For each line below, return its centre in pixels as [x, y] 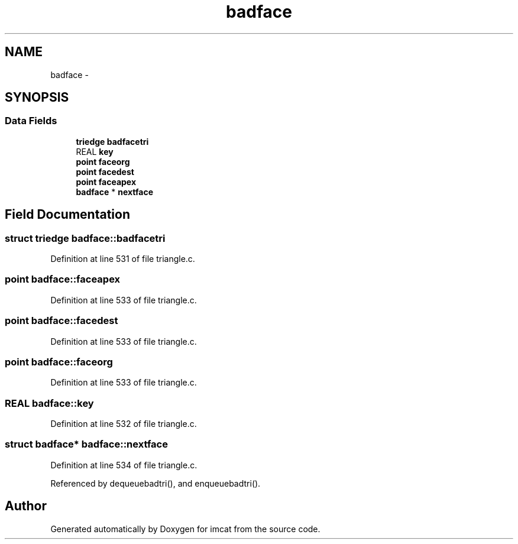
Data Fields [31, 121]
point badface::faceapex [63, 279]
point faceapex [106, 182]
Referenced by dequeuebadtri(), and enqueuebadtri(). [156, 483]
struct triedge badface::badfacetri [85, 238]
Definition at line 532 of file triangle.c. [124, 424]
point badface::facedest [61, 321]
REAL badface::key [49, 403]
